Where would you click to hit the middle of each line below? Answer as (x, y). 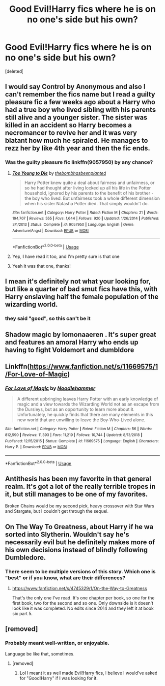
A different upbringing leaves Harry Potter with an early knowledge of (87, 399)
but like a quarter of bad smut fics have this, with (82, 289)
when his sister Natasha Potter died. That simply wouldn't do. (86, 203)
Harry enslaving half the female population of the (82, 297)
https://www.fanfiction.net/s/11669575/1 (94, 367)
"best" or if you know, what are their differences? (65, 578)
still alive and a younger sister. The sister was (76, 117)
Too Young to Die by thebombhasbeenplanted (59, 173)
